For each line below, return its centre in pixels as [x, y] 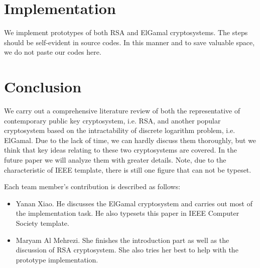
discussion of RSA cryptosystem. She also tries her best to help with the [127, 250]
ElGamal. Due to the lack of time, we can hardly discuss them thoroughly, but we [130, 140]
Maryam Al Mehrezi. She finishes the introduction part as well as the [122, 240]
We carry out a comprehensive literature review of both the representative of [122, 111]
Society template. [42, 223]
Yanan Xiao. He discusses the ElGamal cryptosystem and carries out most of [134, 203]
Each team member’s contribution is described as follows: [92, 186]
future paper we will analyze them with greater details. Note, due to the [115, 160]
